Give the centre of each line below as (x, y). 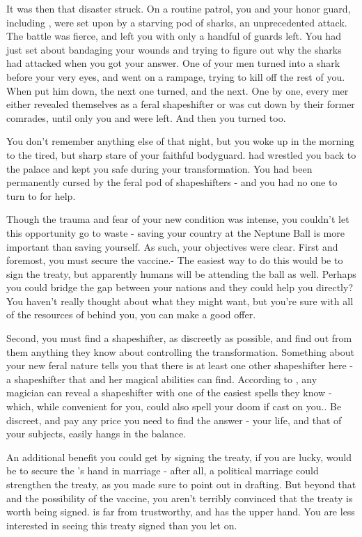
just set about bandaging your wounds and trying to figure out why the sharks (174, 49)
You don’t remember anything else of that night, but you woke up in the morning (180, 141)
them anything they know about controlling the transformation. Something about (180, 351)
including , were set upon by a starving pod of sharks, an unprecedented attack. (177, 22)
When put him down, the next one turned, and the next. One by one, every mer (178, 90)
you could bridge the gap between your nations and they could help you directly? (180, 287)
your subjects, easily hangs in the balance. (96, 434)
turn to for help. (41, 195)
